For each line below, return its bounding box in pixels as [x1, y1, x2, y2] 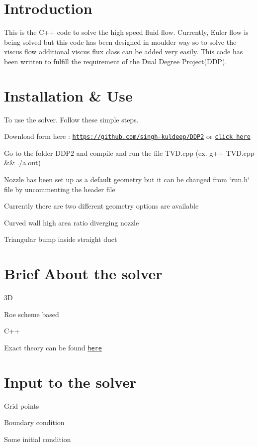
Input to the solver [4, 371, 137, 392]
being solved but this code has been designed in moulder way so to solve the [4, 36, 237, 47]
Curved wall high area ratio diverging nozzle [4, 217, 139, 227]
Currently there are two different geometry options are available [4, 201, 199, 211]
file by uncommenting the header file [4, 184, 115, 194]
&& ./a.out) [4, 157, 41, 168]
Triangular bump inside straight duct [4, 234, 117, 244]
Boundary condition [4, 417, 65, 428]
